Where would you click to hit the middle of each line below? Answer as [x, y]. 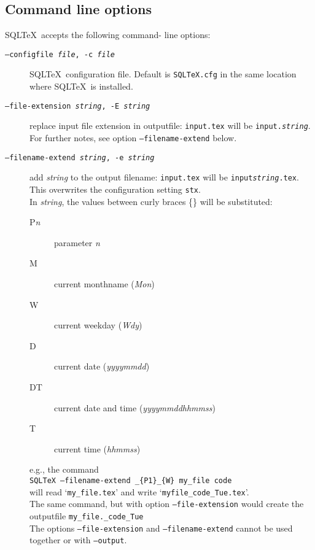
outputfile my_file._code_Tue [87, 515]
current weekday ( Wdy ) [98, 325]
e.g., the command [64, 469]
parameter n [77, 242]
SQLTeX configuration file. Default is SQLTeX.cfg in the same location [163, 74]
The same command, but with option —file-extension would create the [167, 504]
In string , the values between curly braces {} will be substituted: [151, 201]
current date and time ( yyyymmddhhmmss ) [135, 407]
